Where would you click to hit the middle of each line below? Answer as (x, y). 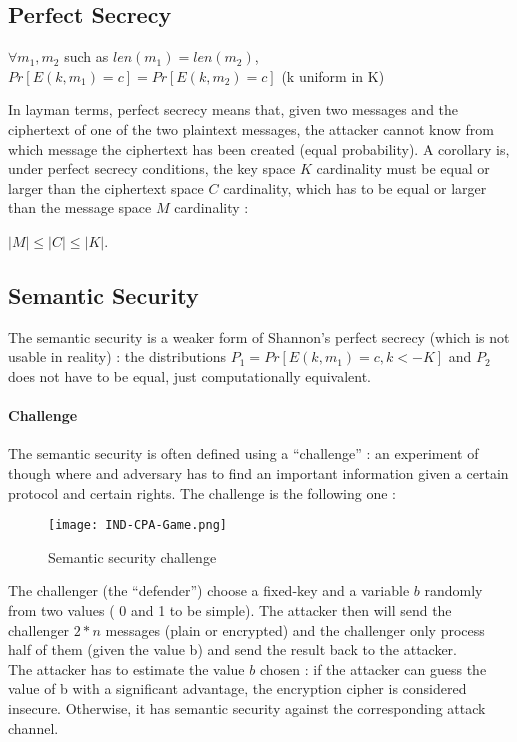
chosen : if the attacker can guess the (373, 668)
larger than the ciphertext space (106, 187)
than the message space (80, 207)
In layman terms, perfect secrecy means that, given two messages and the (233, 109)
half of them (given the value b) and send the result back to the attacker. (232, 649)
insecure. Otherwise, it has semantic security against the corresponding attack (247, 707)
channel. (33, 727)
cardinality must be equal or (403, 168)
